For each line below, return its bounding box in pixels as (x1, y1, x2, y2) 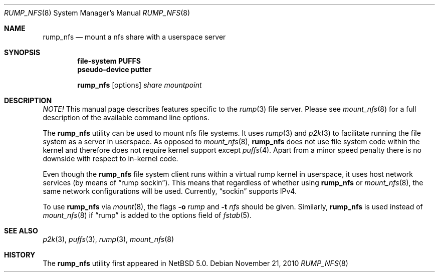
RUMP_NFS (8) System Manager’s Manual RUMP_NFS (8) (4, 9, 190, 17)
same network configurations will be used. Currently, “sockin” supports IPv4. (43, 187, 297, 195)
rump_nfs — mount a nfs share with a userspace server (43, 33, 226, 41)
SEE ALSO (4, 226, 38, 235)
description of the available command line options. (43, 113, 209, 122)
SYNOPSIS (4, 48, 41, 57)
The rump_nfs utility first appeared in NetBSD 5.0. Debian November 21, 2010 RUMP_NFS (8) (43, 259, 348, 267)
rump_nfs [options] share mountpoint (77, 81, 202, 89)
